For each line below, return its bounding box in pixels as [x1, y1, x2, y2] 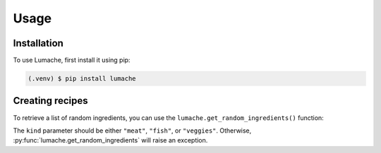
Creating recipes [13, 95, 88, 107]
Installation [13, 37, 64, 49]
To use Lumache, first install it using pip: [13, 56, 131, 65]
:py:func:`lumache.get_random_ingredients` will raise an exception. [13, 136, 208, 145]
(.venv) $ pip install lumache [28, 74, 137, 83]
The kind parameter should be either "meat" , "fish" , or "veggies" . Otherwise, [13, 126, 252, 135]
